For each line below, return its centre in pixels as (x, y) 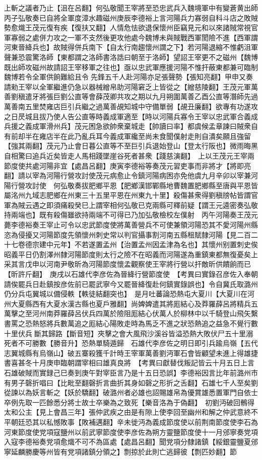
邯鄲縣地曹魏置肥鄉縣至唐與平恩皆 (201, 185)
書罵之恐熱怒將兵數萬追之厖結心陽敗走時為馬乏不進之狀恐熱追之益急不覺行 (127, 323)
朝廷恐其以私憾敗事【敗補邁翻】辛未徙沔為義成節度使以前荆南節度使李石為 (134, 421)
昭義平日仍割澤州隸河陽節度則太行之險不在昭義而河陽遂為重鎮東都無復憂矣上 (131, 254)
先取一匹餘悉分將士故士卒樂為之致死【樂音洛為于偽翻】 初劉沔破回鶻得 (136, 402)
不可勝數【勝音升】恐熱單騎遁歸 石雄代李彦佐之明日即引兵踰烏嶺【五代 (138, 343)
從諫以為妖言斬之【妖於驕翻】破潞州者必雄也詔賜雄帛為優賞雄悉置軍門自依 (127, 392)
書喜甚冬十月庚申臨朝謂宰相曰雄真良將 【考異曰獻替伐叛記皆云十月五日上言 (129, 363)
